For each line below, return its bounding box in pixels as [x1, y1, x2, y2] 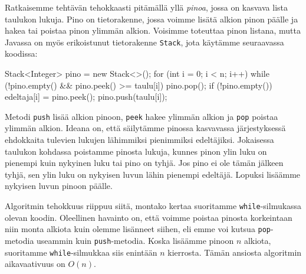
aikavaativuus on [5, 257, 65, 270]
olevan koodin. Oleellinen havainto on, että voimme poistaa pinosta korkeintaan [5, 211, 292, 223]
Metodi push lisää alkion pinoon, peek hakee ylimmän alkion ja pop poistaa [5, 110, 278, 122]
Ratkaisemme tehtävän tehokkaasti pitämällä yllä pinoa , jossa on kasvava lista [5, 1, 288, 13]
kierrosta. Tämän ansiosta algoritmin [167, 246, 302, 258]
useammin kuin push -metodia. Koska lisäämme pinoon [37, 234, 234, 246]
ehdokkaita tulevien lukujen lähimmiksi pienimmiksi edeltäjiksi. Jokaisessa [5, 133, 274, 146]
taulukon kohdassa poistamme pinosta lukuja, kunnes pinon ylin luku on [5, 145, 267, 157]
